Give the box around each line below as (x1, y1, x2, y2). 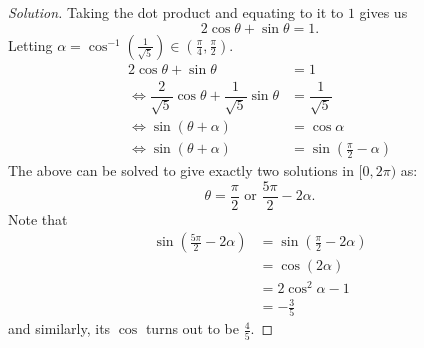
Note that (8, 208, 68, 229)
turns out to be (145, 318, 239, 339)
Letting (8, 34, 53, 55)
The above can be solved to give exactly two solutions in (8, 160, 354, 181)
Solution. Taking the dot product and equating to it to (8, 2, 344, 22)
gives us (359, 2, 408, 22)
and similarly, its (8, 318, 111, 339)
